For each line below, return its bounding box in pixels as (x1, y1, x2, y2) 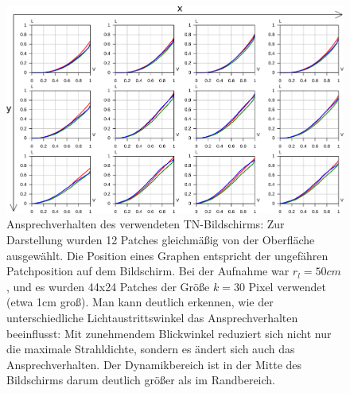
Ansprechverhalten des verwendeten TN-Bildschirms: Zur (6, 216, 285, 232)
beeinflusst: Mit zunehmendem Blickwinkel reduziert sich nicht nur (6, 325, 332, 341)
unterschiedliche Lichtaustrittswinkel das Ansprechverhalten (6, 309, 298, 326)
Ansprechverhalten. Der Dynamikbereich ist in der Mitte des (6, 356, 302, 372)
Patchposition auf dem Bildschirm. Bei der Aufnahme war (6, 263, 290, 279)
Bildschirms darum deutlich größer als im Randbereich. (6, 372, 275, 388)
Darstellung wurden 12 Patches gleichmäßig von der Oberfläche (6, 232, 315, 248)
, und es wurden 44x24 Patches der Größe (6, 278, 210, 294)
